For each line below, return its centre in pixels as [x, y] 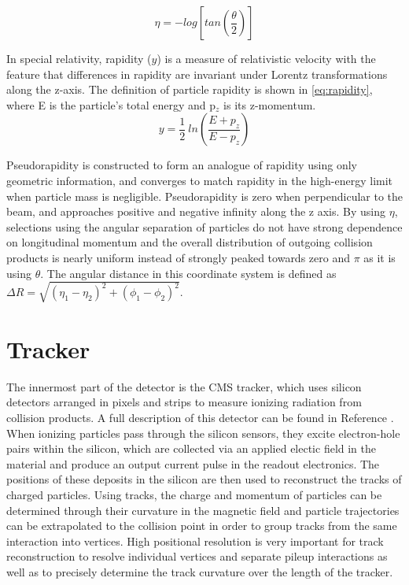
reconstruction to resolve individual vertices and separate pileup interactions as [197, 556]
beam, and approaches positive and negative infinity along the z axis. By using [196, 211]
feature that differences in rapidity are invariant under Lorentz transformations [197, 74]
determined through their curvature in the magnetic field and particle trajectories [203, 510]
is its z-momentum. [270, 104]
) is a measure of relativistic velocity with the [266, 58]
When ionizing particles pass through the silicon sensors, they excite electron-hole [203, 433]
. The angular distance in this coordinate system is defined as [188, 273]
